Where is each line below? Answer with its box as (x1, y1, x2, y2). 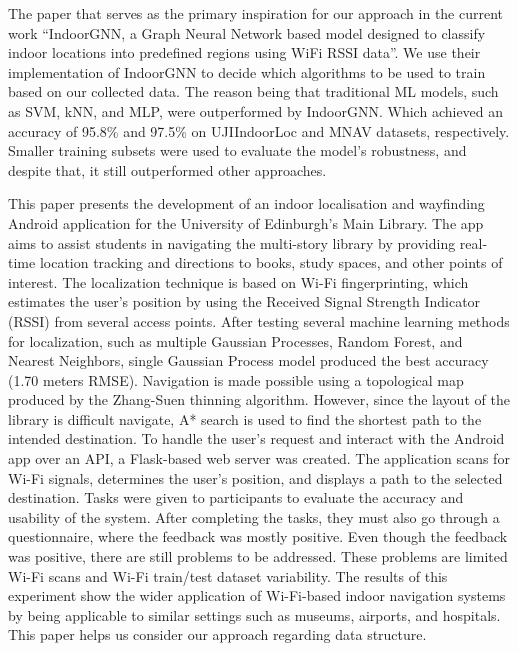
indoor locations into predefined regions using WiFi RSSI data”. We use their (8, 42, 481, 63)
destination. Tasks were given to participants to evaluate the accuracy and (8, 487, 464, 508)
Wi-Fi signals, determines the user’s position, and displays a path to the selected (8, 467, 503, 488)
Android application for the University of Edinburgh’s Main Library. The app (8, 212, 484, 233)
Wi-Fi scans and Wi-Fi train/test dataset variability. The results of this (8, 565, 448, 586)
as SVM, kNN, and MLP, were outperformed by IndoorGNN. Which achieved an (8, 100, 504, 121)
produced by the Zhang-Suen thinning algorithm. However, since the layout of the (8, 389, 510, 410)
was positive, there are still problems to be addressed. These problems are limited (8, 546, 508, 567)
